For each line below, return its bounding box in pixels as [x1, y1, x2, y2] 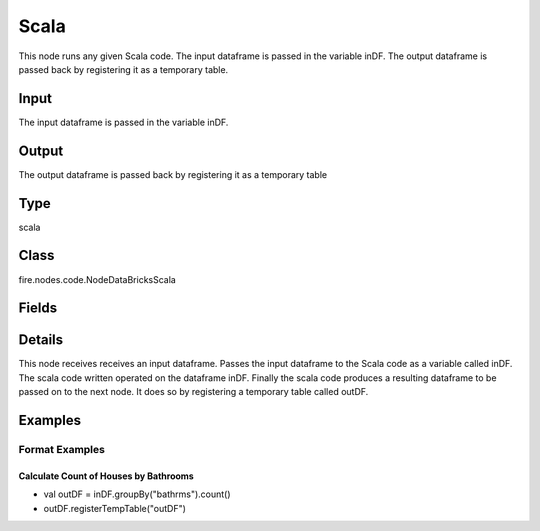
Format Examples [18, 443, 105, 457]
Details [18, 331, 64, 349]
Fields [18, 300, 58, 317]
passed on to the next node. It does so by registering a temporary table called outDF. [18, 386, 369, 398]
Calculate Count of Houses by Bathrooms [18, 470, 194, 482]
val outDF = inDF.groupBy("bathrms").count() [43, 488, 231, 500]
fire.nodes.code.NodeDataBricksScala [18, 273, 177, 285]
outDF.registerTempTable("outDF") [43, 502, 187, 514]
